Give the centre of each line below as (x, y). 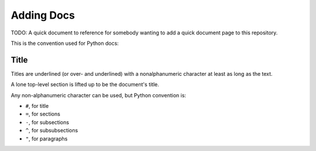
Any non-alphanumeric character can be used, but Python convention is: (99, 95)
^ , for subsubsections (52, 131)
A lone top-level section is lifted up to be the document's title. (85, 85)
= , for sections (43, 114)
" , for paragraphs (47, 138)
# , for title (37, 106)
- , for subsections (47, 122)
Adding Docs (43, 15)
